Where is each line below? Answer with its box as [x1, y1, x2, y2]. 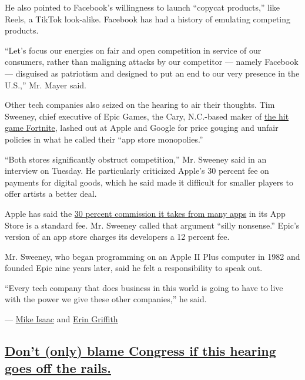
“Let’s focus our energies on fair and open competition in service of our [5, 44, 262, 56]
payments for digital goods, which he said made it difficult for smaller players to [5, 176, 293, 188]
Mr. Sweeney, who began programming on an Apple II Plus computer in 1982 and [5, 250, 300, 262]
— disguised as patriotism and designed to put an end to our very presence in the [5, 67, 300, 79]
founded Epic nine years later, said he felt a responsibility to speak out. [5, 262, 263, 274]
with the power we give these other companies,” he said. [5, 293, 207, 305]
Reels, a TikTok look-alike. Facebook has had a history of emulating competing [5, 12, 290, 25]
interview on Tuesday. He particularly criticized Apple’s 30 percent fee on [5, 164, 269, 177]
